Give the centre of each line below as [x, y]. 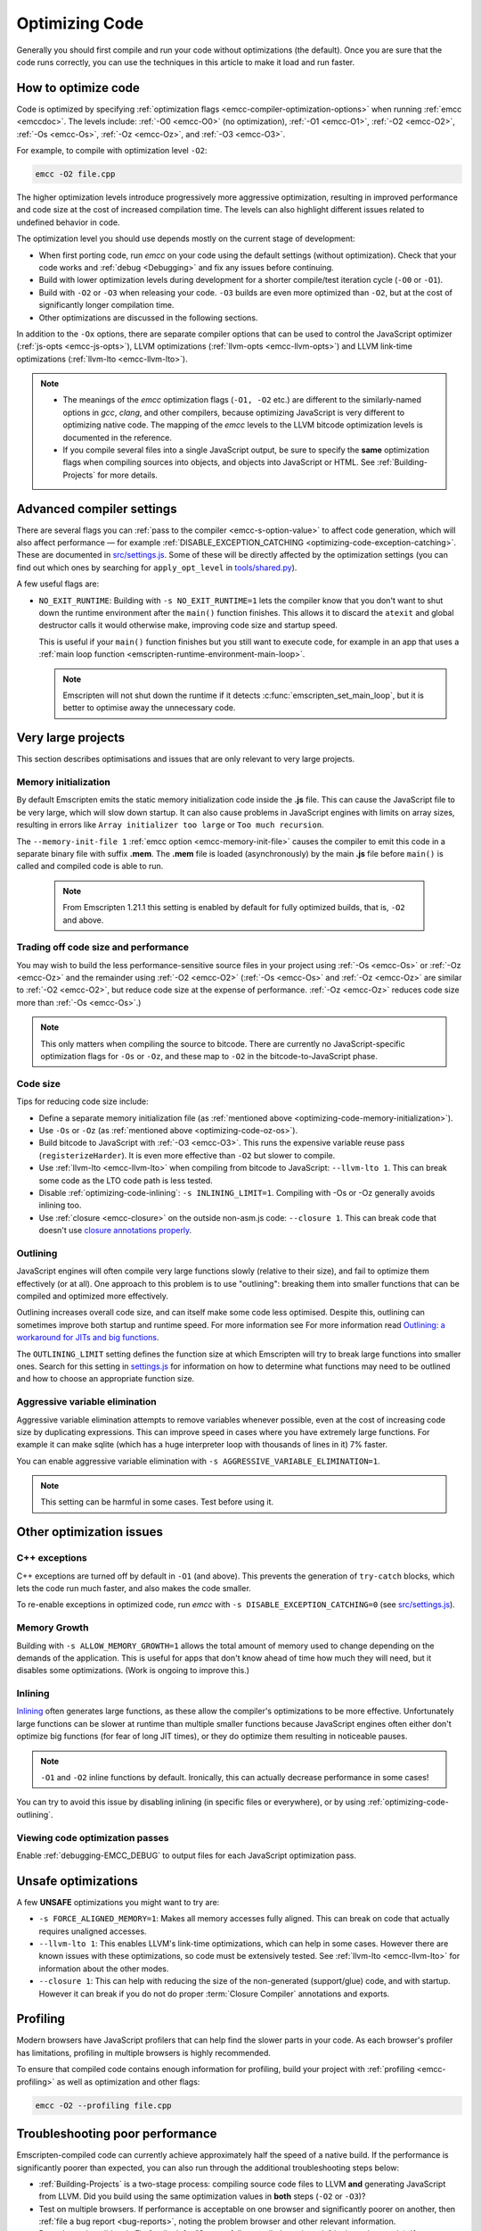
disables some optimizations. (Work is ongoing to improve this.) [133, 1671]
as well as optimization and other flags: [128, 2082]
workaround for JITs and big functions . [88, 1338]
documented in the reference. [118, 437]
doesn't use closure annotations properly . [115, 1231]
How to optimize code [78, 88]
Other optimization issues [90, 1532]
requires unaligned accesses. [93, 1931]
